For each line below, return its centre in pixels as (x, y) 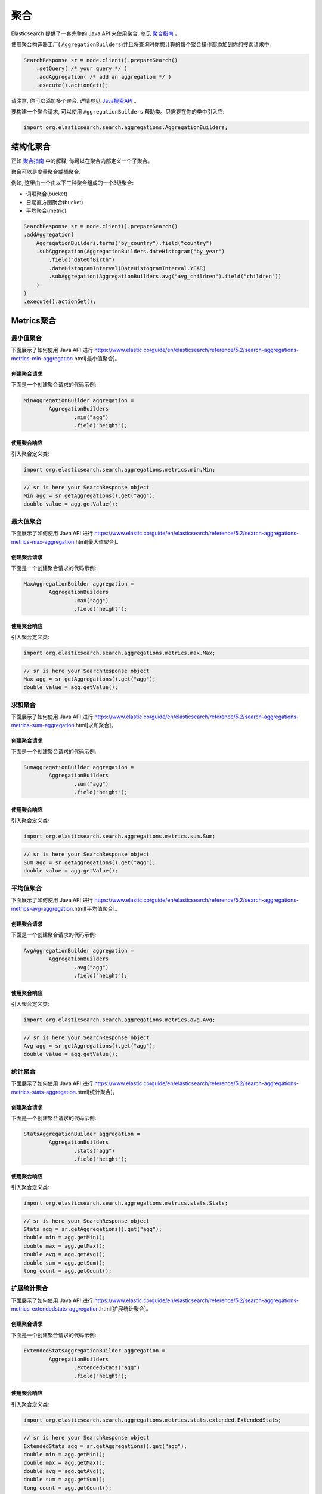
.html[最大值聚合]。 (97, 541)
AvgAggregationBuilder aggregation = (79, 950)
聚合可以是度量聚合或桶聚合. (46, 172)
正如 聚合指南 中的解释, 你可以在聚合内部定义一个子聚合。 (82, 161)
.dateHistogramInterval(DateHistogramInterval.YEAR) (127, 268)
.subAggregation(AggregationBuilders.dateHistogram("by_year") (131, 252)
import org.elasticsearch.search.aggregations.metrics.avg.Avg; (120, 1020)
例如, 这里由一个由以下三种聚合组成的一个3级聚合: (72, 183)
